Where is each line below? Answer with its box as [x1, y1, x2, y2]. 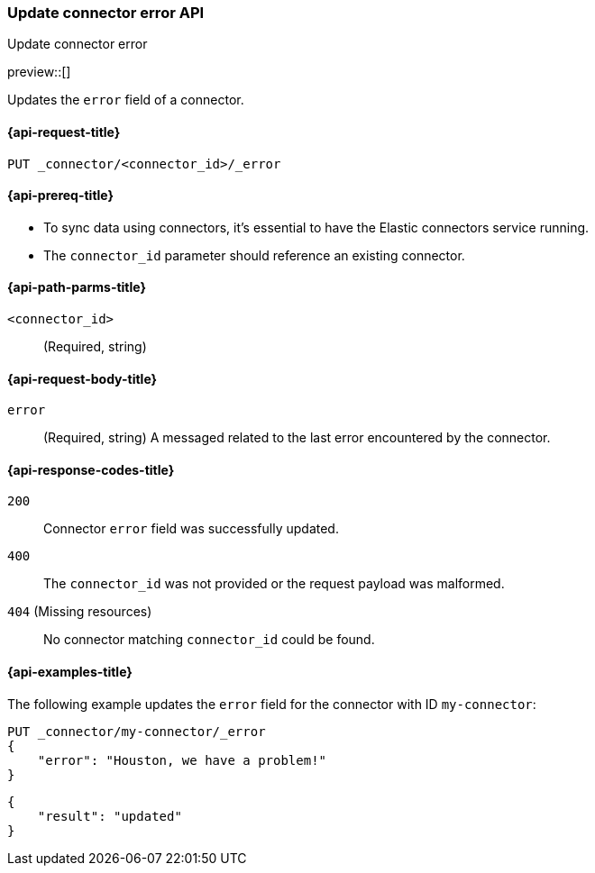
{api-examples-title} [7, 664, 133, 680]
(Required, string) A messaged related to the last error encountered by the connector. [43, 430, 551, 446]
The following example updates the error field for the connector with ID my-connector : [7, 696, 536, 712]
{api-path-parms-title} [7, 279, 147, 296]
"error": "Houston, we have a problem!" [37, 752, 327, 768]
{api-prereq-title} [7, 187, 114, 204]
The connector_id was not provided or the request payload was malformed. [43, 576, 505, 592]
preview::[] [7, 64, 71, 80]
